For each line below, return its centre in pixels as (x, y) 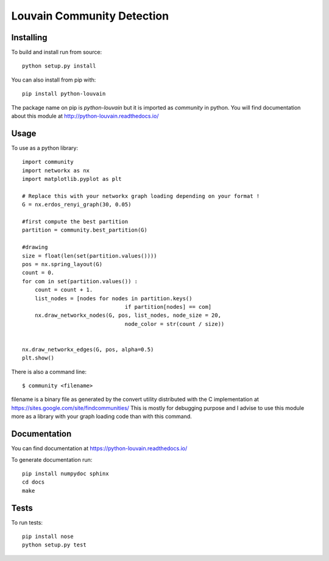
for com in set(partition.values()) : (80, 281)
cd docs (34, 482)
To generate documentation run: (52, 459)
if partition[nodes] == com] (168, 307)
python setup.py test (54, 545)
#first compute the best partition (75, 222)
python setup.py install (59, 66)
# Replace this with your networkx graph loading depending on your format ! (141, 196)
